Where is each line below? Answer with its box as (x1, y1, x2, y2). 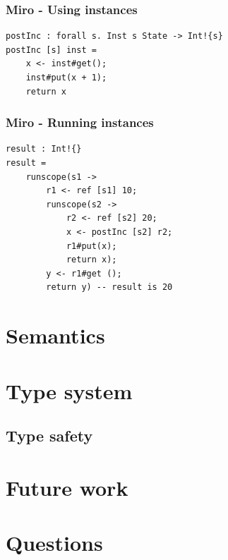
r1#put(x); (66, 241, 117, 251)
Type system (6, 376, 133, 405)
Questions (6, 528, 103, 557)
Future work (6, 473, 128, 501)
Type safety (6, 425, 93, 446)
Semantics (6, 321, 105, 350)
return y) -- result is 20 (46, 282, 173, 293)
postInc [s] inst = (6, 44, 97, 55)
